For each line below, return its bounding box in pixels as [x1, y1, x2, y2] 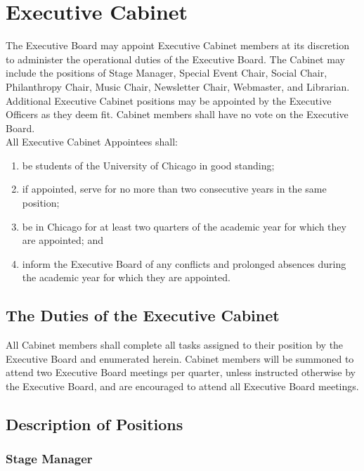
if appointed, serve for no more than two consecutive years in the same [22, 181, 327, 196]
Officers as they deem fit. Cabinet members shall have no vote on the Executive [6, 107, 349, 122]
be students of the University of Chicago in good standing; [22, 157, 275, 172]
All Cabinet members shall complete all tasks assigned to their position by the [6, 337, 344, 352]
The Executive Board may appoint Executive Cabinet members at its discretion [6, 38, 349, 53]
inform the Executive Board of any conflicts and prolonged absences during [22, 256, 346, 271]
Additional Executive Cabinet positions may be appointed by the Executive [6, 93, 332, 108]
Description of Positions [6, 413, 183, 434]
